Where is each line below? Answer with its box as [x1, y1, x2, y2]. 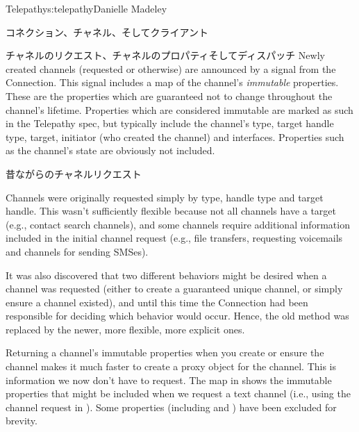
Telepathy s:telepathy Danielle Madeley [6, 1, 167, 15]
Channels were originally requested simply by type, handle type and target [6, 190, 324, 204]
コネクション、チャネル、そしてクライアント [6, 24, 209, 39]
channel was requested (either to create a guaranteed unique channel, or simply [6, 281, 343, 296]
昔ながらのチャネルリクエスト [6, 166, 142, 181]
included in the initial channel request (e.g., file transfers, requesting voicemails [6, 231, 343, 245]
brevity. [6, 413, 37, 428]
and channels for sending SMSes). [6, 244, 149, 258]
